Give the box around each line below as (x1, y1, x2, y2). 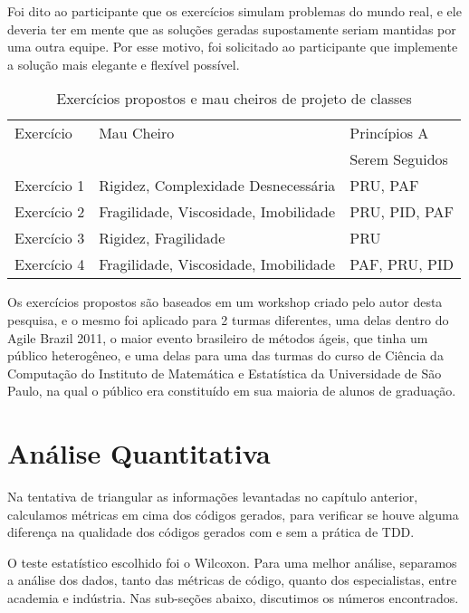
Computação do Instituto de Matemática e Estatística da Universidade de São (7, 363, 442, 382)
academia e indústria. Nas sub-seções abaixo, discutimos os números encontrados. (7, 589, 459, 608)
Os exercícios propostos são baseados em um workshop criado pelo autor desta (7, 292, 443, 311)
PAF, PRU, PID (349, 254, 455, 275)
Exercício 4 (14, 254, 85, 275)
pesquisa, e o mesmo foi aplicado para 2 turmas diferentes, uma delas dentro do (7, 310, 449, 329)
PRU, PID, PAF (349, 201, 455, 223)
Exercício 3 (14, 227, 85, 249)
